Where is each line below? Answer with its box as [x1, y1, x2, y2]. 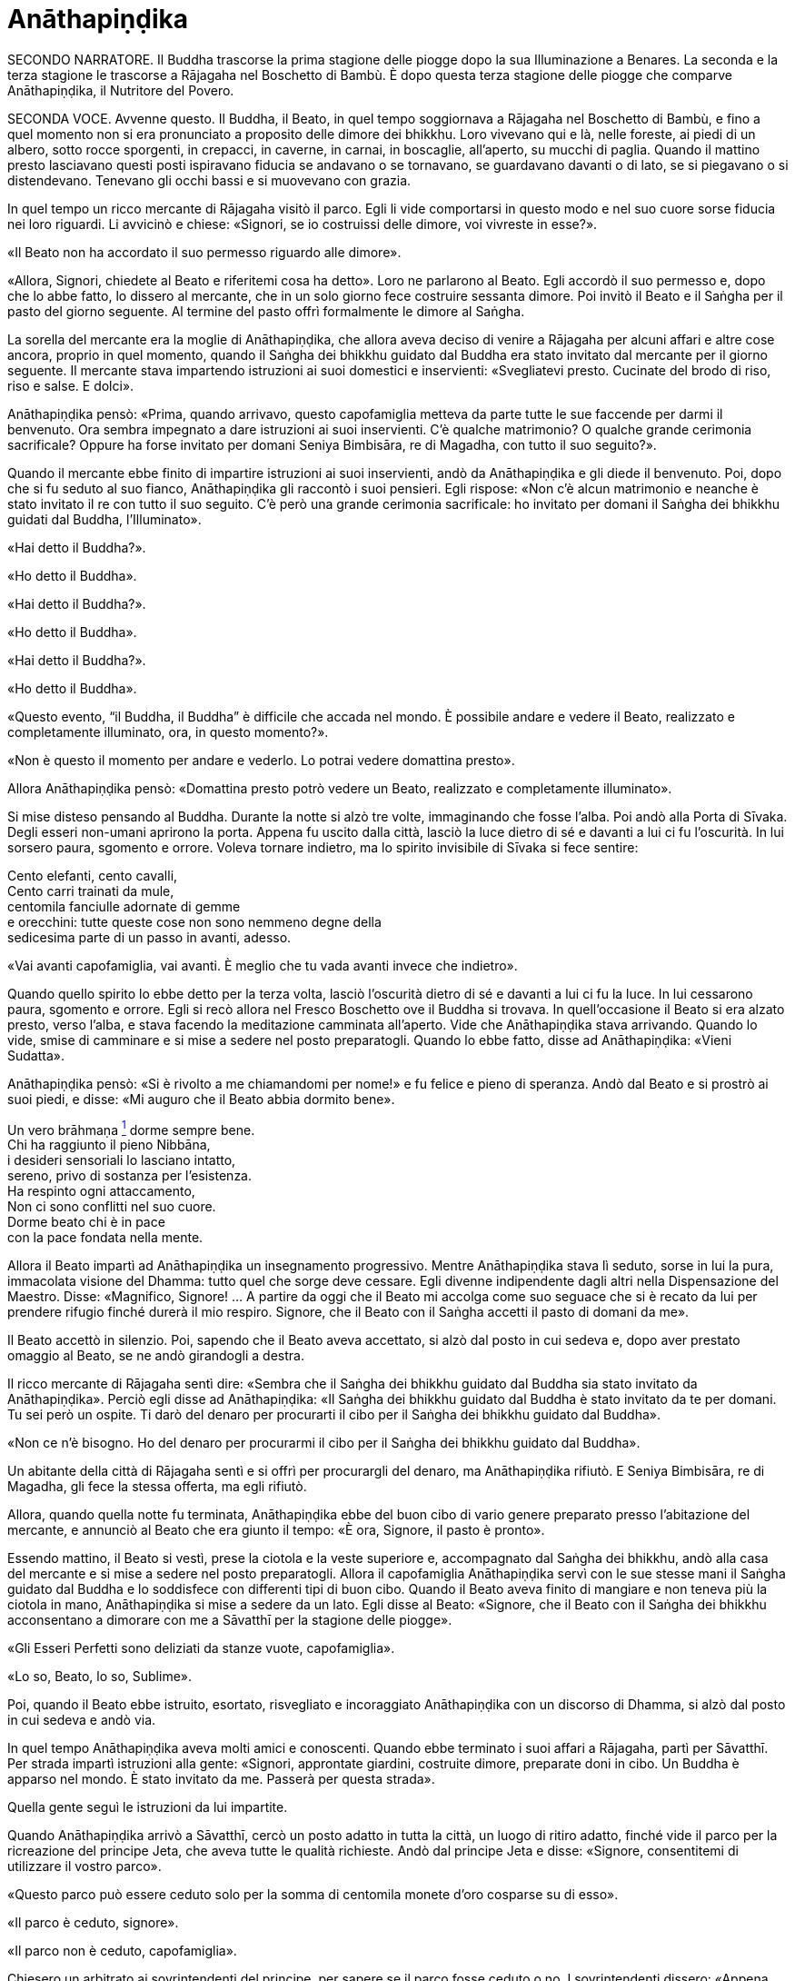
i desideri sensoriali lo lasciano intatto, [7, 1152, 236, 1169]
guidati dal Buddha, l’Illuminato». [7, 511, 202, 527]
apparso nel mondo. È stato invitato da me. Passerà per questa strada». [7, 1771, 435, 1787]
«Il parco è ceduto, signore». [7, 1915, 179, 1931]
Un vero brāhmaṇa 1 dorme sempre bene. [7, 1119, 255, 1138]
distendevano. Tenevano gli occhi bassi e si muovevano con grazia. [7, 172, 412, 188]
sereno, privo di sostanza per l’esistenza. [7, 1168, 253, 1184]
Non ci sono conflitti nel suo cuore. [7, 1199, 216, 1215]
